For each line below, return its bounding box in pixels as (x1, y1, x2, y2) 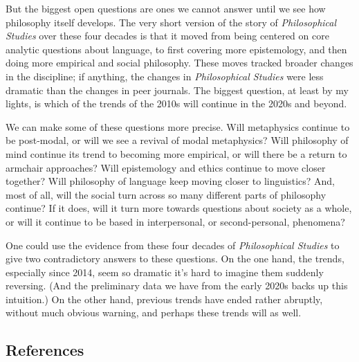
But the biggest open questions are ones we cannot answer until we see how (6, 1, 326, 15)
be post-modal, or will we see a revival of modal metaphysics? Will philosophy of (6, 133, 349, 147)
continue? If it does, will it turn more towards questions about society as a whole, (6, 201, 352, 215)
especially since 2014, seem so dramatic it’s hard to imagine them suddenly (6, 264, 324, 279)
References (6, 339, 84, 361)
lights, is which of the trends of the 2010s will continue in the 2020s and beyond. (6, 96, 347, 111)
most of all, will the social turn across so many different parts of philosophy (6, 187, 326, 201)
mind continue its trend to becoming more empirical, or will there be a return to (6, 146, 347, 161)
